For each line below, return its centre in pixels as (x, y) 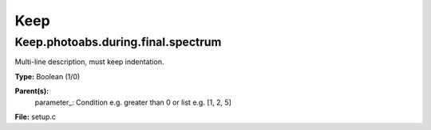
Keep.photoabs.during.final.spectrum (118, 42)
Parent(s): (32, 91)
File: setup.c (35, 117)
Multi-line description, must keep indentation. (89, 62)
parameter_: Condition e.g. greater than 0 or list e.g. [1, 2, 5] (133, 102)
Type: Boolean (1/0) (47, 76)
